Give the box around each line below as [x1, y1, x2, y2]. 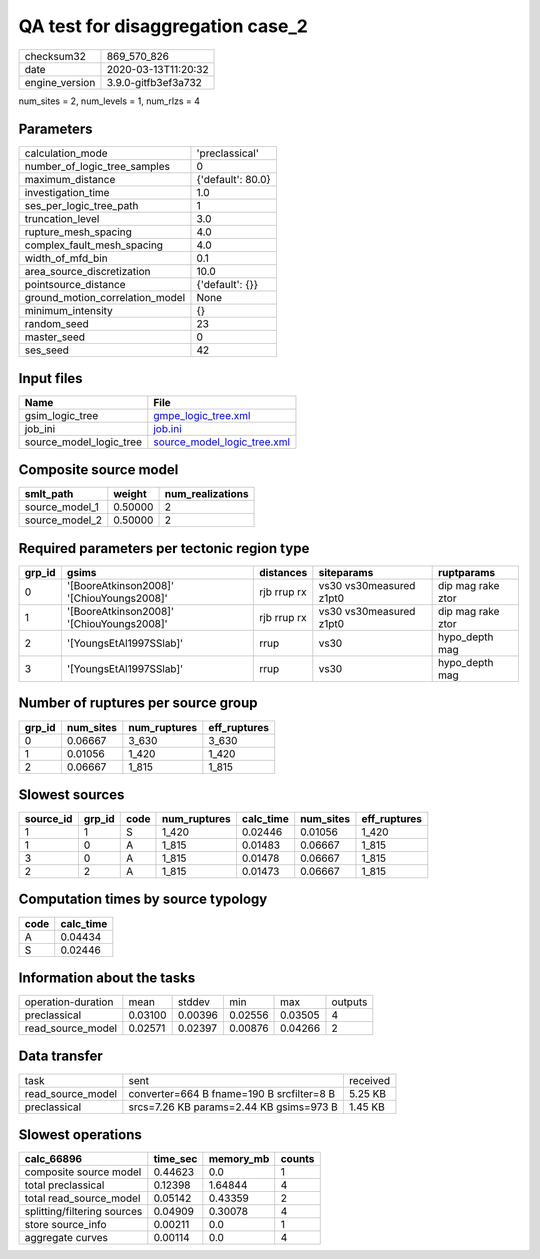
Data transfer [18, 1048, 104, 1065]
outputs [331, 995, 368, 1009]
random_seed [24, 317, 89, 331]
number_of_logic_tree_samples [24, 160, 170, 174]
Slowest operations [18, 1126, 142, 1143]
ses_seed [24, 343, 70, 357]
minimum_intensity [24, 304, 114, 318]
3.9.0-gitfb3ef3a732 [106, 75, 202, 89]
